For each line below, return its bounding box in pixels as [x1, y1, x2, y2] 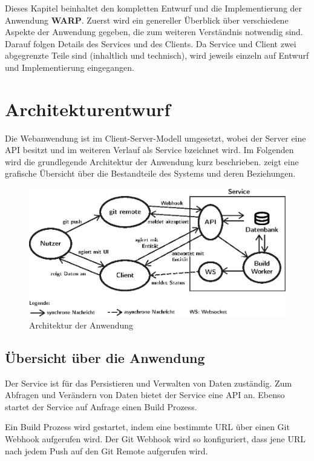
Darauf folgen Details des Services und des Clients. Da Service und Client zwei [5, 37, 296, 50]
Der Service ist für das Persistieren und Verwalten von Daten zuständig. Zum [5, 376, 292, 389]
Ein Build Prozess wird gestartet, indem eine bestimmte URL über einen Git [5, 420, 290, 433]
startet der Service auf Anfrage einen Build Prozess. [5, 400, 197, 413]
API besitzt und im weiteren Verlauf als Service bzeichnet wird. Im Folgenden [5, 143, 294, 156]
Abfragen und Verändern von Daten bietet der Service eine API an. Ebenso [5, 388, 285, 401]
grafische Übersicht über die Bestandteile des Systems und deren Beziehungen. [5, 167, 296, 180]
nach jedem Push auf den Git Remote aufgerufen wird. [5, 444, 208, 457]
